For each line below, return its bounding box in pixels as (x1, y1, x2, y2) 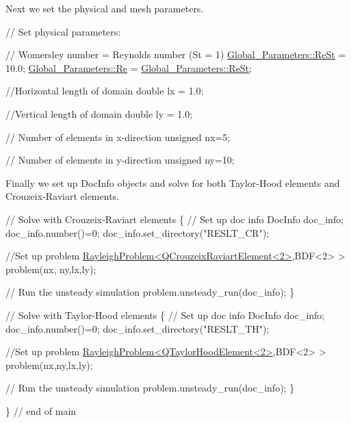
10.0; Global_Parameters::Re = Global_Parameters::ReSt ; (5, 60, 252, 75)
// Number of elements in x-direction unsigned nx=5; (5, 129, 231, 144)
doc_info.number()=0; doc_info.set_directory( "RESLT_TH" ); (5, 321, 270, 335)
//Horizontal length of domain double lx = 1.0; (5, 84, 204, 98)
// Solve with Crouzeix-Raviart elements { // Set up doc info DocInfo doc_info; (5, 211, 344, 226)
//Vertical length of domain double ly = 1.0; (5, 106, 193, 120)
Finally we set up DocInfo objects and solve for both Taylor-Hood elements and (5, 175, 340, 190)
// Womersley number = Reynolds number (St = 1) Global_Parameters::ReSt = (5, 47, 346, 62)
